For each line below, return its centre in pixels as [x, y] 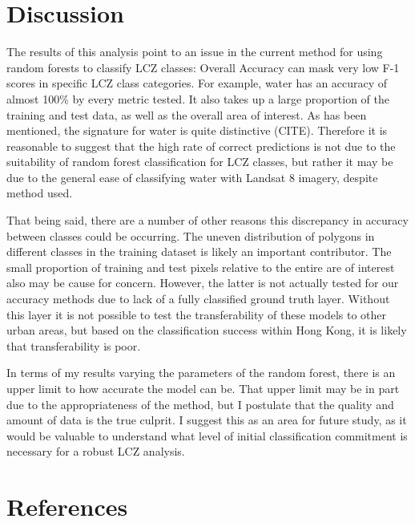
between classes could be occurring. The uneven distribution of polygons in [191, 235]
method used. [40, 193]
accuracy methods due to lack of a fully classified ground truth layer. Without [198, 299]
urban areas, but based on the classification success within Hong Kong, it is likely [207, 330]
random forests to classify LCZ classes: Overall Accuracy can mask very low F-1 [203, 67]
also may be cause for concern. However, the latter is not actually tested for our [203, 283]
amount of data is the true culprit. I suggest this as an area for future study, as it [207, 420]
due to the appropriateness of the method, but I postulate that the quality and [200, 404]
